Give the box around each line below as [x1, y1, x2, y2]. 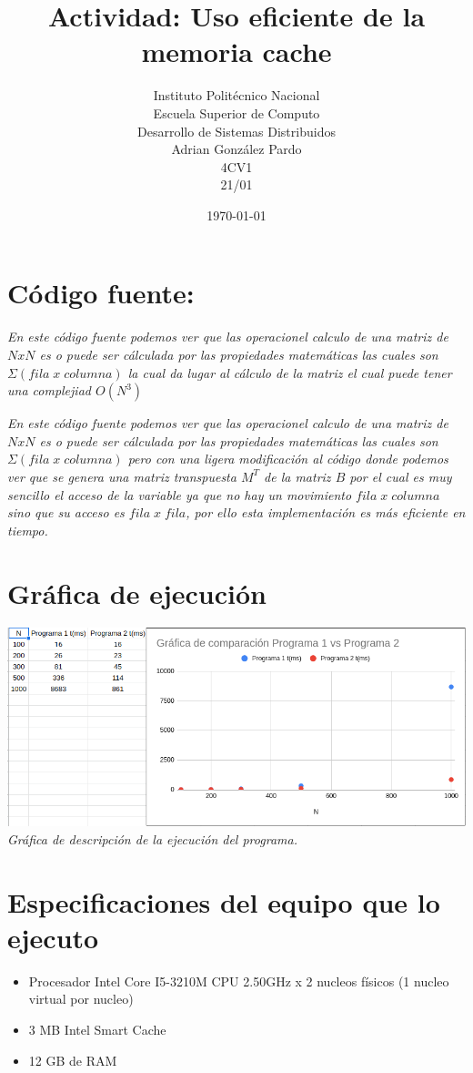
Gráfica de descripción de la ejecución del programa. [7, 829, 297, 848]
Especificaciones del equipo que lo [7, 883, 440, 920]
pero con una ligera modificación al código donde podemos [127, 449, 448, 468]
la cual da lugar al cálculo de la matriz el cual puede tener [127, 363, 452, 382]
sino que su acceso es [7, 503, 125, 522]
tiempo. [7, 520, 48, 539]
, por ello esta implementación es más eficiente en [186, 503, 466, 522]
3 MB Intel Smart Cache [28, 1020, 166, 1039]
